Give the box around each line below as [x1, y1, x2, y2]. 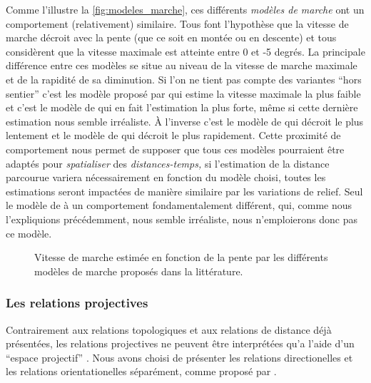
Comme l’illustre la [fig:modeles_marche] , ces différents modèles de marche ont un [6, 2, 365, 16]
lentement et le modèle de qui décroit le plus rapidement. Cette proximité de [6, 128, 341, 143]
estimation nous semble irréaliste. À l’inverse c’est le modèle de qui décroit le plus [6, 113, 364, 128]
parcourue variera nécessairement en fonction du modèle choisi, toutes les [6, 170, 326, 185]
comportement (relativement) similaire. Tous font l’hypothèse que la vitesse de [6, 16, 349, 31]
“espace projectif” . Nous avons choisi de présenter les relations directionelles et [6, 349, 353, 364]
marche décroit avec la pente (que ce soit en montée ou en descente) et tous [6, 30, 337, 45]
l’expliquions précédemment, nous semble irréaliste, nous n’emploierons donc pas [6, 211, 358, 226]
